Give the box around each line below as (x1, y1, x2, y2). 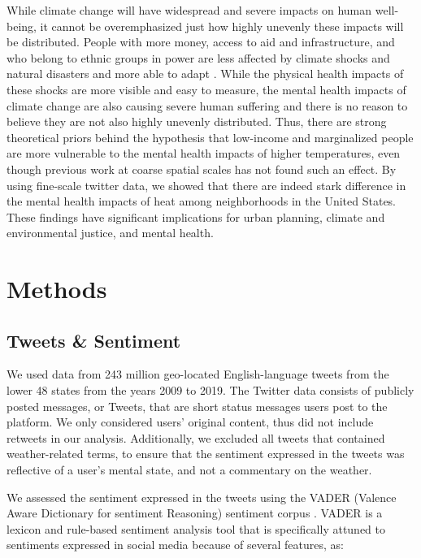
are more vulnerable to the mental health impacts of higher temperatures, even (7, 145, 401, 162)
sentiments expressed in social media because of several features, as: (7, 536, 344, 553)
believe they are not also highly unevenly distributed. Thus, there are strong (7, 113, 387, 130)
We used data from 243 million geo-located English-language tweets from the (7, 366, 389, 383)
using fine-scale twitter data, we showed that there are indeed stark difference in (7, 176, 406, 193)
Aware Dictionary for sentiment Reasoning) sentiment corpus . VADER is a (7, 504, 383, 521)
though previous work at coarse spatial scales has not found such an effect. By (7, 160, 397, 177)
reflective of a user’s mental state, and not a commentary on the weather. (7, 461, 372, 478)
